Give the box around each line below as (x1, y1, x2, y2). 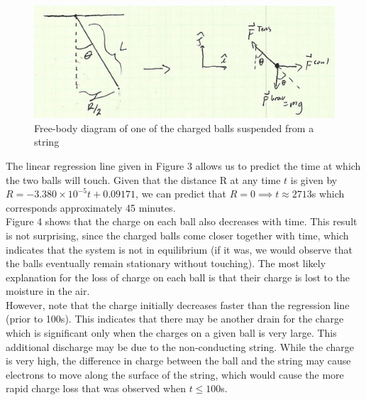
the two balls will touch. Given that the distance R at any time (6, 172, 281, 187)
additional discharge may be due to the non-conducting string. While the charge (6, 339, 355, 354)
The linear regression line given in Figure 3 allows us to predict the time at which (6, 158, 361, 173)
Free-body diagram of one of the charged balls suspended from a (34, 120, 314, 135)
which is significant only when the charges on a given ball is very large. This (6, 325, 337, 340)
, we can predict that (135, 186, 227, 201)
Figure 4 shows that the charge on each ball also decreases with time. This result (6, 214, 357, 229)
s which (311, 186, 345, 201)
